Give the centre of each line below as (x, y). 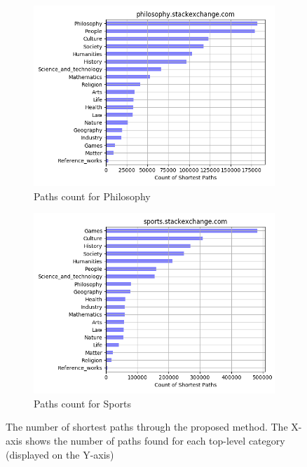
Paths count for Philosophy (92, 196)
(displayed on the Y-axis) (60, 454)
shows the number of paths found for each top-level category (155, 440)
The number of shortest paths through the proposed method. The (147, 427)
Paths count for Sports (82, 403)
